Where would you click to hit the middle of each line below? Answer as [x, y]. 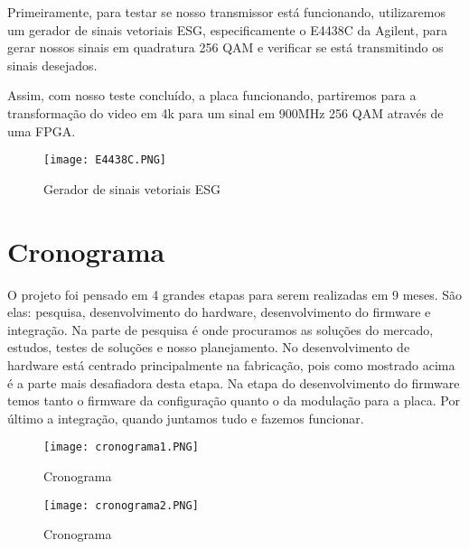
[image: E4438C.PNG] [105, 160]
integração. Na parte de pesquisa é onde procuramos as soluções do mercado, [220, 329]
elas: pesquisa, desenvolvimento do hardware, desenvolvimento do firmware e [219, 312]
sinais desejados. [52, 65]
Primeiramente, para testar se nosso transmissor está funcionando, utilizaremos [226, 12]
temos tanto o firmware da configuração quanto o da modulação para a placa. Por [234, 400]
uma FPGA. [42, 130]
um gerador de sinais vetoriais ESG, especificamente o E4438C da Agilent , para [228, 29]
